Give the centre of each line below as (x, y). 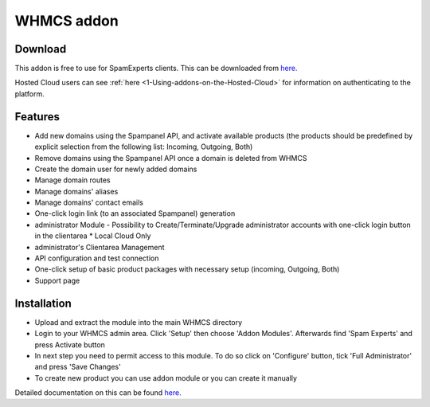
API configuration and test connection (97, 258)
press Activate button (70, 344)
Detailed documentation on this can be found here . (98, 393)
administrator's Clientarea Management (100, 247)
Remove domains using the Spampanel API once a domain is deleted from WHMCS (171, 158)
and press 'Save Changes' (78, 367)
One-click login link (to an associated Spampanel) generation (135, 213)
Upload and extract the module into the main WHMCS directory (139, 322)
